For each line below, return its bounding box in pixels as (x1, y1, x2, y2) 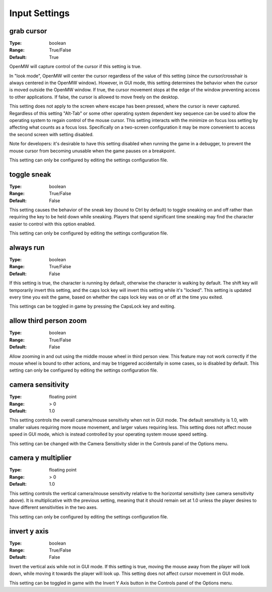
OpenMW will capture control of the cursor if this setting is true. (9, 64, 142, 70)
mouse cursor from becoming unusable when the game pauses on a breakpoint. (9, 148, 176, 154)
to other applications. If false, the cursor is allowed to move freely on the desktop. (9, 94, 179, 100)
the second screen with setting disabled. (9, 131, 94, 137)
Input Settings (9, 8, 70, 19)
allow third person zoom (9, 317, 87, 325)
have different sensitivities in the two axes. (9, 504, 98, 510)
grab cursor (9, 27, 47, 35)
